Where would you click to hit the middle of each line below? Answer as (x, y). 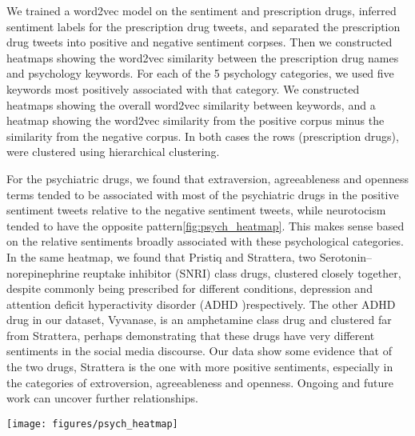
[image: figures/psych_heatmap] (92, 424)
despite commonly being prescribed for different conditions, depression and (190, 288)
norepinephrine (43, 272)
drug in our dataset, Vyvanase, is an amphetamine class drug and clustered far (199, 320)
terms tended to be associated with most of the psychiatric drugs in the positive (203, 194)
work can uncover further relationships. (102, 398)
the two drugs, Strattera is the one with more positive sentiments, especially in (200, 367)
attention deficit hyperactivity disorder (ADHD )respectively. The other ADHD (201, 304)
